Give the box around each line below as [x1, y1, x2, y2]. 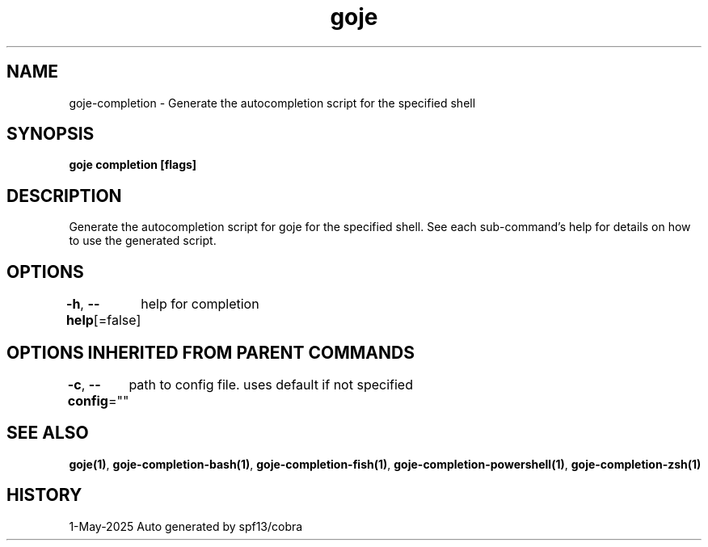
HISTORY [6, 485, 82, 506]
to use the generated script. [69, 234, 217, 248]
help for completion [141, 296, 259, 313]
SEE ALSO [6, 423, 89, 444]
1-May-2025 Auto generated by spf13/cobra [69, 519, 303, 533]
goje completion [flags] [69, 158, 197, 172]
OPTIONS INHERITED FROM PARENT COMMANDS [6, 342, 415, 363]
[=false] [93, 312, 141, 329]
